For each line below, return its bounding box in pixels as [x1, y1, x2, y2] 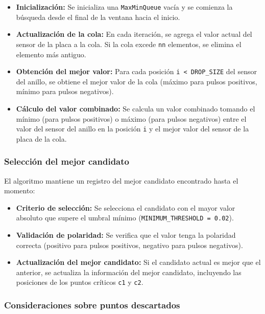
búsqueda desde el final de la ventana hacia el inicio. [16, 11, 180, 22]
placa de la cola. [16, 133, 67, 144]
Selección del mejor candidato [4, 155, 129, 168]
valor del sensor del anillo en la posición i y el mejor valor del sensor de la [16, 123, 249, 134]
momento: [4, 185, 35, 196]
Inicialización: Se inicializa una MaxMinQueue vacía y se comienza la [16, 2, 233, 12]
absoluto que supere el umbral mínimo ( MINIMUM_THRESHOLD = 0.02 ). [16, 212, 234, 223]
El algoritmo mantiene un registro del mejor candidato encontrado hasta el [4, 175, 238, 186]
